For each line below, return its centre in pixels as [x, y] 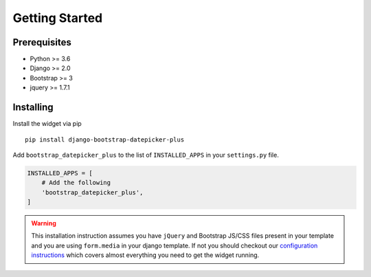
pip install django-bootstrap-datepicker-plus [105, 140]
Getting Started [58, 18]
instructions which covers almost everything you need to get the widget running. [145, 255]
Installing [33, 108]
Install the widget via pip [47, 124]
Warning [44, 223]
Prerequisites [42, 42]
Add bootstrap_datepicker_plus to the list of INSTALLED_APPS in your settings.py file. [146, 155]
